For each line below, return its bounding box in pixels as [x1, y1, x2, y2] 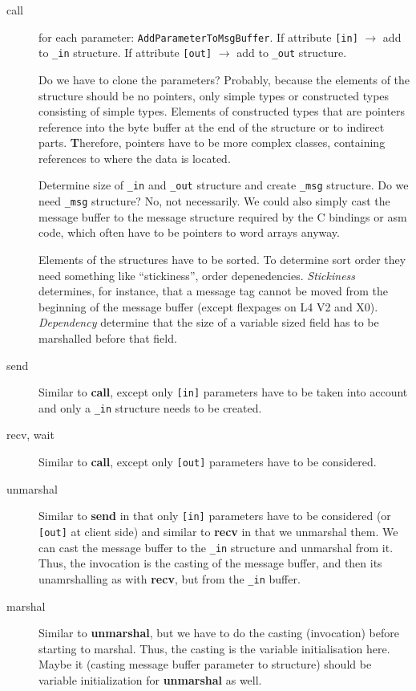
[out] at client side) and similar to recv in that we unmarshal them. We [38, 522, 398, 539]
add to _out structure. [236, 44, 347, 61]
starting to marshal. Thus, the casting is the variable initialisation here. [38, 640, 390, 656]
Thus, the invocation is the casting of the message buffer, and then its [38, 555, 382, 571]
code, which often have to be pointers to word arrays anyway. [38, 224, 340, 241]
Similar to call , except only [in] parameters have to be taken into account [38, 384, 408, 400]
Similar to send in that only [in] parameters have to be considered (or [38, 507, 391, 524]
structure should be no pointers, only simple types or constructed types [38, 87, 390, 104]
